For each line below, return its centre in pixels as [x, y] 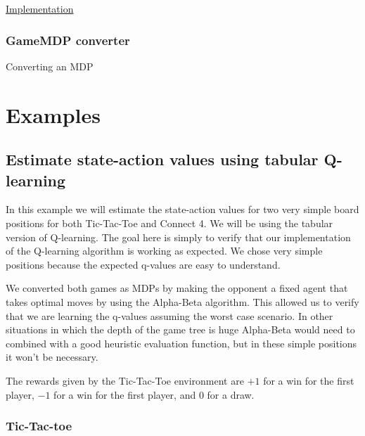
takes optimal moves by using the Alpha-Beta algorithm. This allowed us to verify [182, 301]
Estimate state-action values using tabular [162, 159]
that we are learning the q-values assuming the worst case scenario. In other [169, 315]
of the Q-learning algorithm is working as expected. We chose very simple [164, 251]
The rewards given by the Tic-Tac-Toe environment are [125, 380]
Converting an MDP [50, 66]
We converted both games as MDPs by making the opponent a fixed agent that [177, 288]
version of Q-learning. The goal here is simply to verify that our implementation [178, 237]
